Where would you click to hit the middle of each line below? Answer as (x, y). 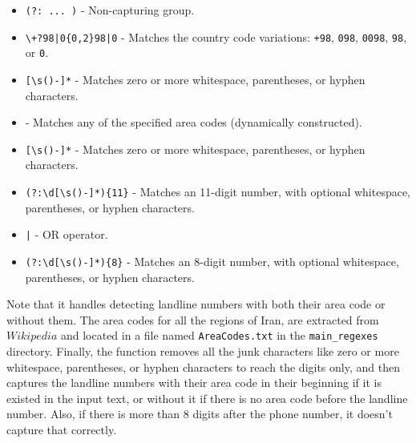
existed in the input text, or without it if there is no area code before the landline (207, 398)
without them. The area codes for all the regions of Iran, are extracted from (193, 319)
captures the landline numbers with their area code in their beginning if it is (194, 383)
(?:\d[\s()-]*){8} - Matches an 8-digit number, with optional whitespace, (212, 261)
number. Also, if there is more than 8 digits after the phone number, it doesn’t (200, 414)
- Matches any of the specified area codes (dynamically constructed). (194, 122)
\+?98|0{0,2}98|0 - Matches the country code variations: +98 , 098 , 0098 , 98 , (216, 36)
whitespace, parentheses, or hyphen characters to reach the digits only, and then (203, 366)
